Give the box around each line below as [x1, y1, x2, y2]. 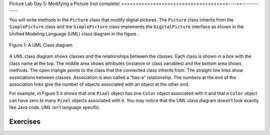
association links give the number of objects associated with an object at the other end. [9, 81, 189, 87]
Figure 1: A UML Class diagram [9, 42, 72, 48]
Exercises [9, 117, 41, 126]
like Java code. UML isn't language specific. [9, 105, 100, 111]
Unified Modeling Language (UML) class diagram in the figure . [9, 30, 139, 37]
